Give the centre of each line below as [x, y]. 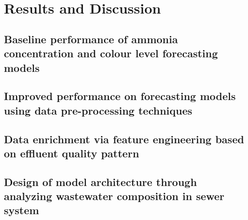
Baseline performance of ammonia [91, 39]
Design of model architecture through [100, 181]
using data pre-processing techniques [98, 110]
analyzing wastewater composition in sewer [114, 196]
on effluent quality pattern [72, 153]
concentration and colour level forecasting [111, 53]
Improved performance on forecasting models [120, 96]
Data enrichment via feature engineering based [124, 139]
